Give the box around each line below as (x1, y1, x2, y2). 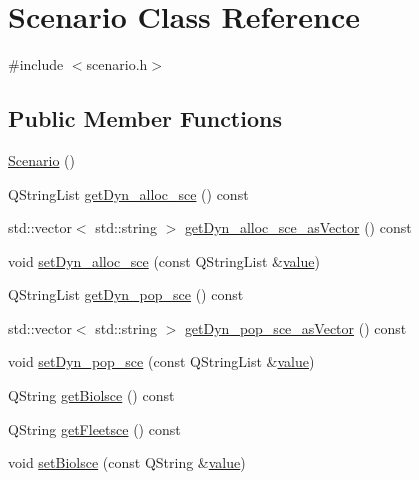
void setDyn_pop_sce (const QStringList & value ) (8, 351, 315, 372)
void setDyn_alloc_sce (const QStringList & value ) (8, 250, 320, 271)
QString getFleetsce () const (8, 418, 181, 439)
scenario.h (86, 54, 148, 75)
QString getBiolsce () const (8, 385, 175, 406)
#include (8, 54, 64, 75)
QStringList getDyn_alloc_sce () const (8, 183, 249, 204)
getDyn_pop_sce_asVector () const (184, 317, 407, 338)
